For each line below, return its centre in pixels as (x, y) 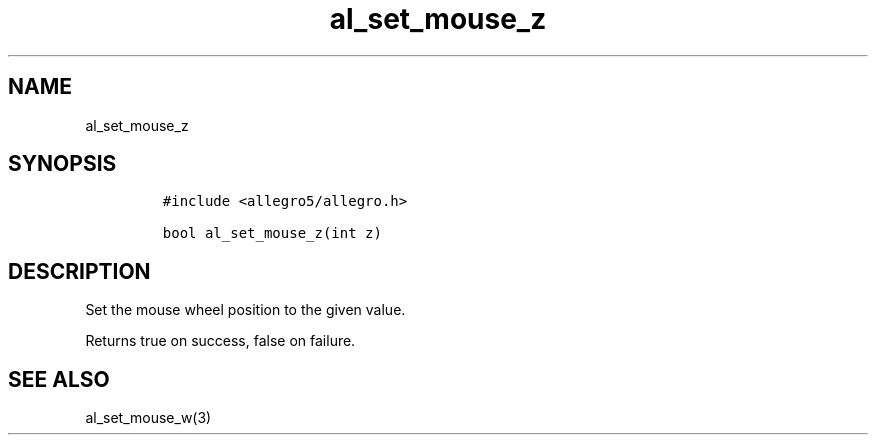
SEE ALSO (59, 379)
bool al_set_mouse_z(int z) (272, 233)
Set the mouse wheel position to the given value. (245, 310)
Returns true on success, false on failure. (220, 341)
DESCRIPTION (79, 271)
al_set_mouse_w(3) (148, 418)
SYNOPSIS (62, 164)
